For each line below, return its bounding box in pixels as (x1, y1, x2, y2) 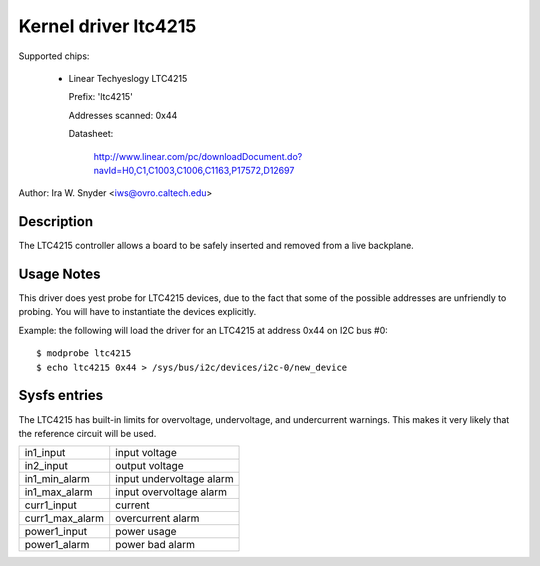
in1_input (24, 446, 66, 460)
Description (18, 213, 94, 230)
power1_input (24, 525, 88, 539)
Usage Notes (18, 266, 101, 282)
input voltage (115, 446, 177, 460)
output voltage (115, 459, 184, 473)
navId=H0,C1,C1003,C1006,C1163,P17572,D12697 (93, 164, 295, 176)
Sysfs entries (18, 387, 104, 404)
